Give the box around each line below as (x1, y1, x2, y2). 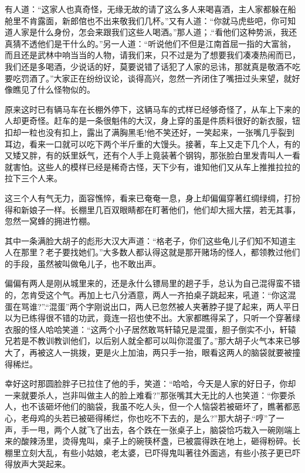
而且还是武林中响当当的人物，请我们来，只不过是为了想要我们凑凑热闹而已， (5, 49, 300, 61)
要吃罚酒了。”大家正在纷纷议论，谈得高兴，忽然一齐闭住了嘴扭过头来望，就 (5, 72, 292, 84)
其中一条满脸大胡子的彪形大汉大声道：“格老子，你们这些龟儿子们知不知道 (5, 234, 288, 246)
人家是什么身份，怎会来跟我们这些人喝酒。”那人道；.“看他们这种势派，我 (12, 26, 289, 38)
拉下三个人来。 (5, 172, 62, 184)
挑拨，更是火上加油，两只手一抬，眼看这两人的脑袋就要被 (70, 346, 292, 359)
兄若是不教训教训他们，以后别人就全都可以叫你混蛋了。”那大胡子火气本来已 (5, 335, 292, 347)
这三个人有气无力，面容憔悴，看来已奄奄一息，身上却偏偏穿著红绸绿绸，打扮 (5, 191, 300, 204)
